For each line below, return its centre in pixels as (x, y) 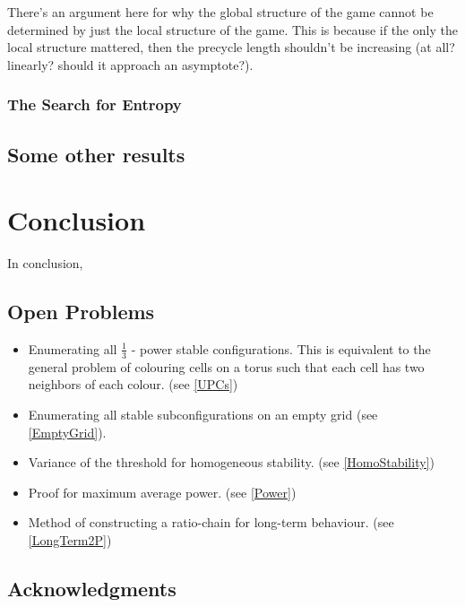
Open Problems (81, 312)
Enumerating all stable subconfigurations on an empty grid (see (203, 414)
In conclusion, (45, 263)
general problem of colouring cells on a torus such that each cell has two (226, 366)
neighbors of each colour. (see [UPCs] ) (133, 384)
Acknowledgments (92, 588)
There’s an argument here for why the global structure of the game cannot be (220, 12)
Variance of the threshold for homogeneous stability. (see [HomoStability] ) (231, 462)
